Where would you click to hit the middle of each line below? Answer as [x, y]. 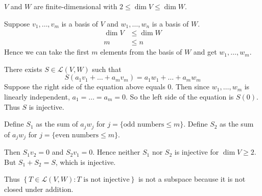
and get [205, 52]
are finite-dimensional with [75, 6]
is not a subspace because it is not [192, 179]
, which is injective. [86, 162]
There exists [23, 69]
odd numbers [144, 125]
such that [107, 69]
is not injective [106, 180]
